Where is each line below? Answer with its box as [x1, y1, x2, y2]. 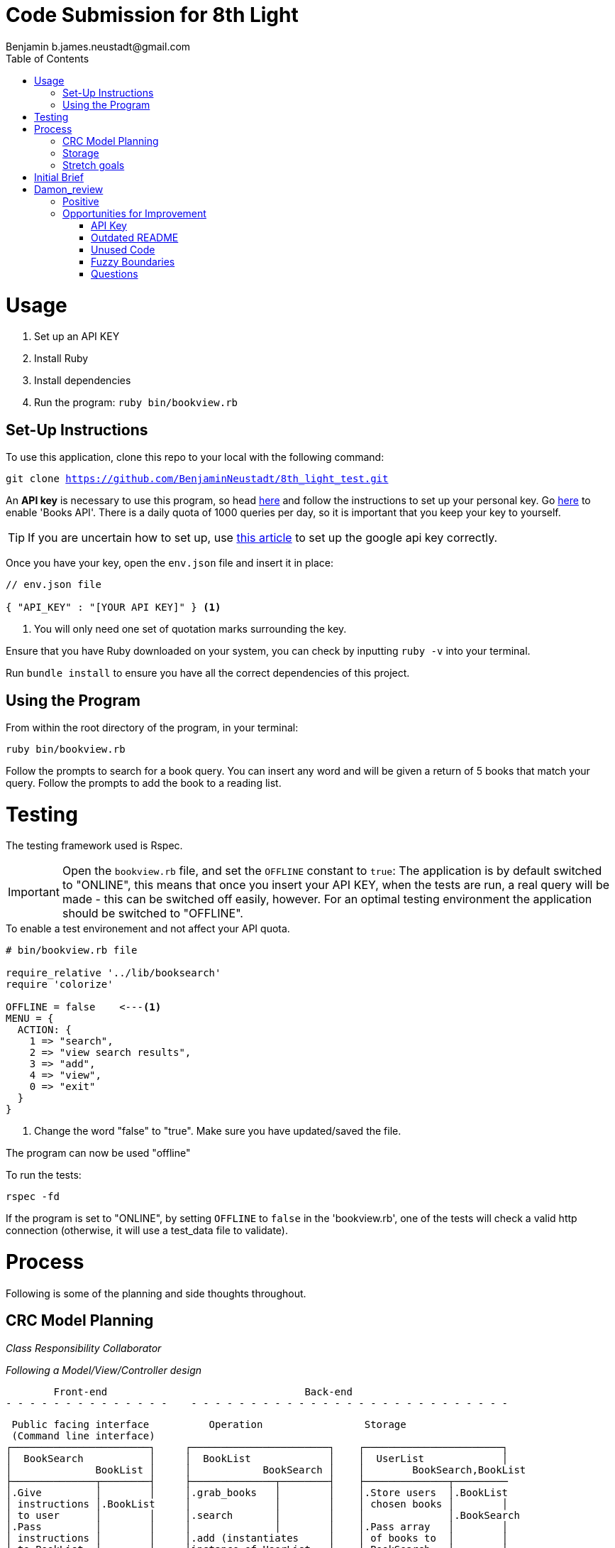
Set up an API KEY [34, 330, 120, 343]
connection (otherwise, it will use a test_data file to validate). [6, 1224, 288, 1237]
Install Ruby [34, 352, 89, 365]
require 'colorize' [6, 979, 113, 991]
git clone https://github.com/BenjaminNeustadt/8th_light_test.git [6, 473, 389, 485]
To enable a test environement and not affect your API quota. [6, 922, 290, 935]
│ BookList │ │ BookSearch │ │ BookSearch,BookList [6, 1463, 526, 1476]
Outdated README [91, 231, 179, 244]
